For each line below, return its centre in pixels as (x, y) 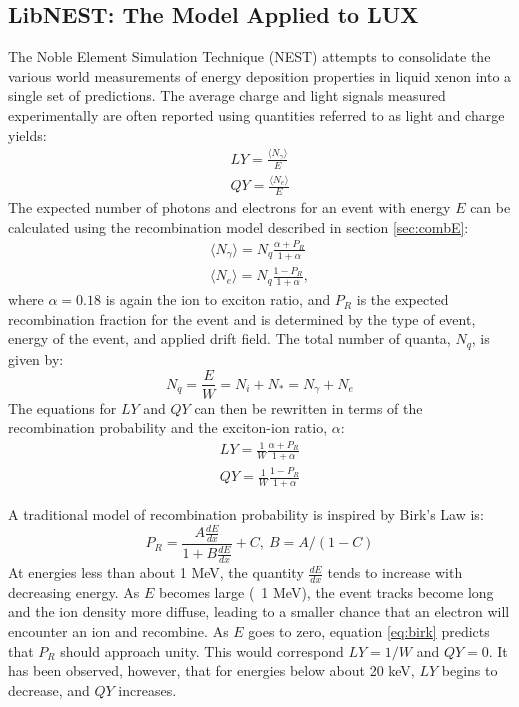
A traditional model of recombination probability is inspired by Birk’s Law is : (246, 513)
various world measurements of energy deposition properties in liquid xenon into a (260, 75)
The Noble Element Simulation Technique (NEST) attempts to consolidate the (249, 56)
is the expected (402, 299)
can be (490, 206)
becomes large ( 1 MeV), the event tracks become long (326, 591)
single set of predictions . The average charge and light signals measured (227, 95)
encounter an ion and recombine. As (118, 631)
